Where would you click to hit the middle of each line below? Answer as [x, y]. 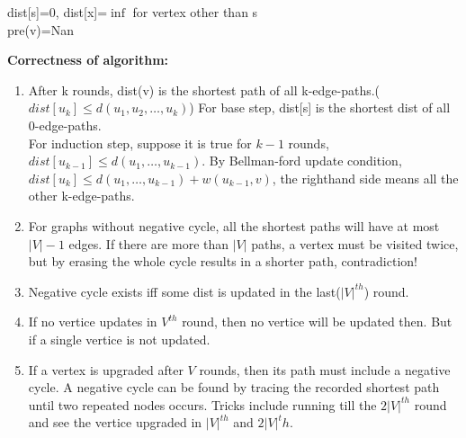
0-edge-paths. [65, 125]
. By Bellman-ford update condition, [302, 161]
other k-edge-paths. [81, 196]
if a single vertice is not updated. [119, 339]
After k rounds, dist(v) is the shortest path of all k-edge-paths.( [204, 89]
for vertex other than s [195, 12]
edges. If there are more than [149, 243]
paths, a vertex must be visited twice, [355, 243]
